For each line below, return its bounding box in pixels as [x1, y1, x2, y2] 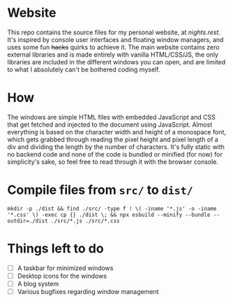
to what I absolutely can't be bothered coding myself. [7, 65, 160, 73]
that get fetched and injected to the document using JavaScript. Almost [7, 120, 213, 129]
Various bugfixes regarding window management [17, 287, 159, 295]
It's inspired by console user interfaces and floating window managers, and [7, 35, 224, 43]
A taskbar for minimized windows [17, 264, 114, 272]
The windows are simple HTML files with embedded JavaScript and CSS [7, 113, 216, 121]
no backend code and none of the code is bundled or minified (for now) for [7, 150, 223, 158]
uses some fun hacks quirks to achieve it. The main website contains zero [7, 43, 220, 51]
